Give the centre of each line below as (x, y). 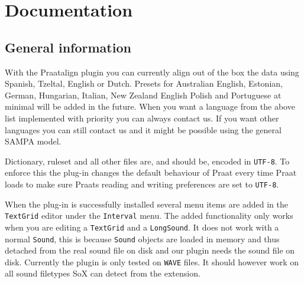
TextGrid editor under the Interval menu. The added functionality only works (149, 215)
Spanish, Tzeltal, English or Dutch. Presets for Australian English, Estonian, (144, 83)
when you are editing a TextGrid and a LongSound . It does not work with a (142, 227)
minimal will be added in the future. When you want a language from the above (150, 106)
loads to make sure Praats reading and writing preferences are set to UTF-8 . (142, 184)
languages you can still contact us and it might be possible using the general (143, 129)
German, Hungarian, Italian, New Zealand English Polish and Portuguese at (143, 95)
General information (68, 47)
